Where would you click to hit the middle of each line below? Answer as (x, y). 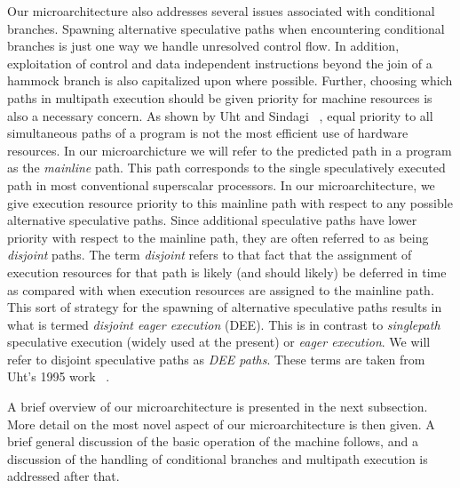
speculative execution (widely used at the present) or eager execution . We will (219, 342)
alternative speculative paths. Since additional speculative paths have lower (212, 220)
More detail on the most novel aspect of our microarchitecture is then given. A (221, 424)
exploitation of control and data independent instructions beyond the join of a (220, 63)
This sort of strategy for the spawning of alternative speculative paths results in (225, 307)
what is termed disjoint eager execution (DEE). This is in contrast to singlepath (224, 324)
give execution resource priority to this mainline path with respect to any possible (230, 202)
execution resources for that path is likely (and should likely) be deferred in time (227, 272)
